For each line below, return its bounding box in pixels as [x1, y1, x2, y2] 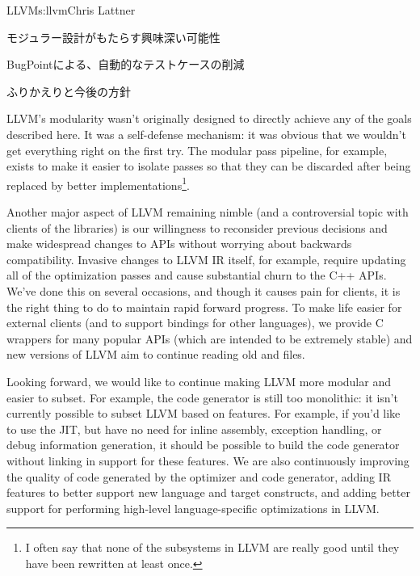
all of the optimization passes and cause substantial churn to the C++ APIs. [6, 267, 387, 284]
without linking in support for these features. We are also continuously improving [6, 452, 409, 469]
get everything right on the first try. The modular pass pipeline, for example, [6, 141, 388, 158]
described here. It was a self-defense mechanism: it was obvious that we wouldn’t [6, 125, 406, 142]
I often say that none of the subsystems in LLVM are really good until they [25, 539, 400, 556]
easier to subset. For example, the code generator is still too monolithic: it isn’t [6, 389, 398, 406]
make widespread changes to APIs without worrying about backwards [6, 235, 352, 252]
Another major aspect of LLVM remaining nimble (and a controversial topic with [6, 204, 409, 220]
